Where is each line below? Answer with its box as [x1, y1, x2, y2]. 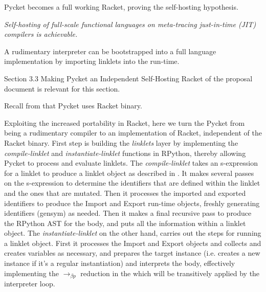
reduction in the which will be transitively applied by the [80, 267, 260, 278]
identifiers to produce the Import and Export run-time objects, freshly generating [4, 197, 260, 208]
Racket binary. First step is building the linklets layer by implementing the [4, 137, 238, 148]
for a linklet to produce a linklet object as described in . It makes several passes [4, 167, 254, 178]
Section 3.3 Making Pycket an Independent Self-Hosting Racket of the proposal [4, 73, 253, 83]
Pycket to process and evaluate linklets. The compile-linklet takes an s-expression [4, 158, 258, 168]
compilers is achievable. [4, 29, 78, 39]
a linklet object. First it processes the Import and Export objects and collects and [4, 237, 261, 248]
